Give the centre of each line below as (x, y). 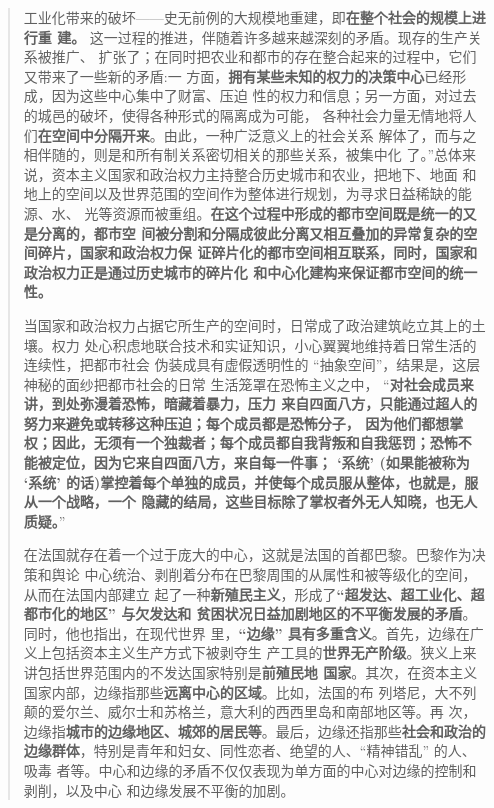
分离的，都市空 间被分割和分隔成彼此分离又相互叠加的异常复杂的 (250, 232)
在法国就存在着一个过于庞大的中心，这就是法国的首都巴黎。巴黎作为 (247, 554)
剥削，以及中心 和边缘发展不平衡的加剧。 (159, 789)
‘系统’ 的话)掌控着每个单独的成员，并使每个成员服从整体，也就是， (244, 481)
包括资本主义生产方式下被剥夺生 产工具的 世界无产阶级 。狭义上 (257, 652)
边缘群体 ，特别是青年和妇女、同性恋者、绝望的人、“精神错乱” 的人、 (249, 750)
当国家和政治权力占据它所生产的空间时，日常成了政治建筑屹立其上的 (247, 324)
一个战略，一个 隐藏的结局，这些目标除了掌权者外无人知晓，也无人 (257, 501)
